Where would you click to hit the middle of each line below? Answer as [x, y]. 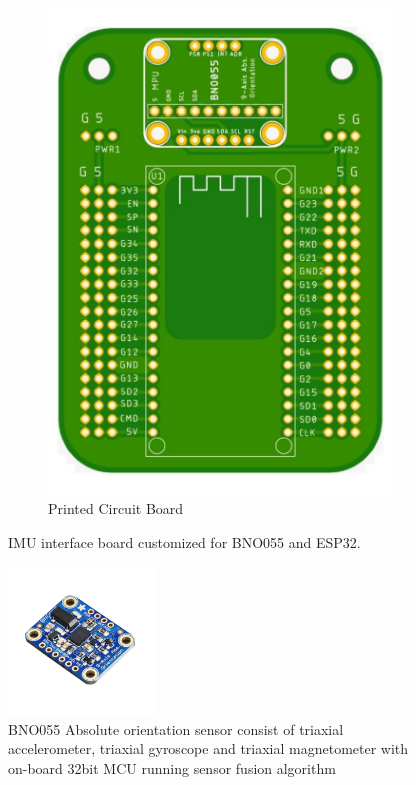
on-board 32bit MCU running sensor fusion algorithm [172, 767]
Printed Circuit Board [116, 508]
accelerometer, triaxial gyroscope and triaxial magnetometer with [208, 748]
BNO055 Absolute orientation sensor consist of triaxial [176, 728]
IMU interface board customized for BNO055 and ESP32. [184, 541]
